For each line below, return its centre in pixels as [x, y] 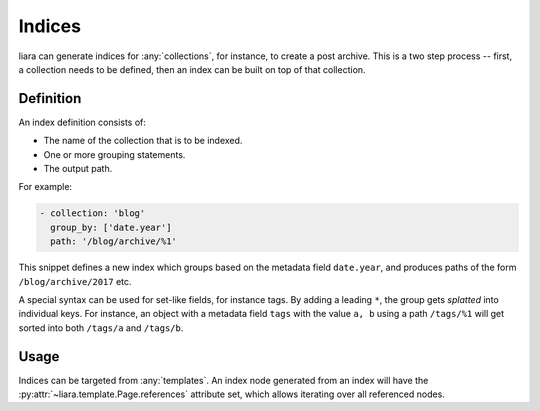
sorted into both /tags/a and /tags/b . [101, 327]
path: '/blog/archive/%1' [113, 241]
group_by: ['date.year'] [111, 227]
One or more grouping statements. [114, 154]
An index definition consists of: [82, 122]
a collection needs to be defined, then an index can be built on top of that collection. [192, 69]
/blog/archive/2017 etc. [75, 281]
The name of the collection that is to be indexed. [143, 141]
